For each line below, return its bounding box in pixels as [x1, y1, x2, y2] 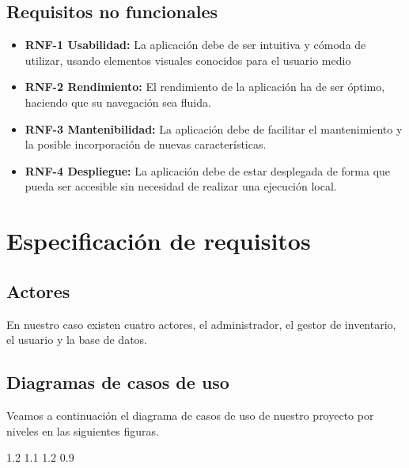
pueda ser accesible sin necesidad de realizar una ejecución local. [25, 178, 337, 194]
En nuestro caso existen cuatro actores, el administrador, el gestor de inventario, [6, 315, 396, 332]
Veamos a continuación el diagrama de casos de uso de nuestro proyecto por [6, 406, 374, 423]
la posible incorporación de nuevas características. [25, 136, 267, 153]
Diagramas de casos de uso [6, 370, 229, 394]
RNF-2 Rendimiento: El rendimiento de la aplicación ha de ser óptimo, [25, 78, 385, 95]
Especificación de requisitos [6, 225, 311, 257]
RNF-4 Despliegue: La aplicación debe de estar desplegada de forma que [25, 162, 391, 179]
